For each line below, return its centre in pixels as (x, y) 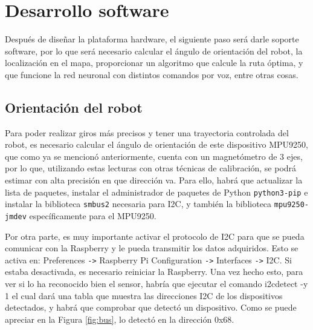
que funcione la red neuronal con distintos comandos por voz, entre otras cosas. (152, 74)
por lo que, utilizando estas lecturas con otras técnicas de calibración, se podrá (151, 168)
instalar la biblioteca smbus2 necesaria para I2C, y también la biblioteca (138, 204)
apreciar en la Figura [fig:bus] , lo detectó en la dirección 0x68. (120, 319)
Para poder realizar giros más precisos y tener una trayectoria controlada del (147, 132)
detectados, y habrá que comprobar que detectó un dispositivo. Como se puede (151, 307)
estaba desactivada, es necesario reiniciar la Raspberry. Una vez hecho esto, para (154, 272)
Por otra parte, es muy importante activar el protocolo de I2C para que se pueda (155, 236)
